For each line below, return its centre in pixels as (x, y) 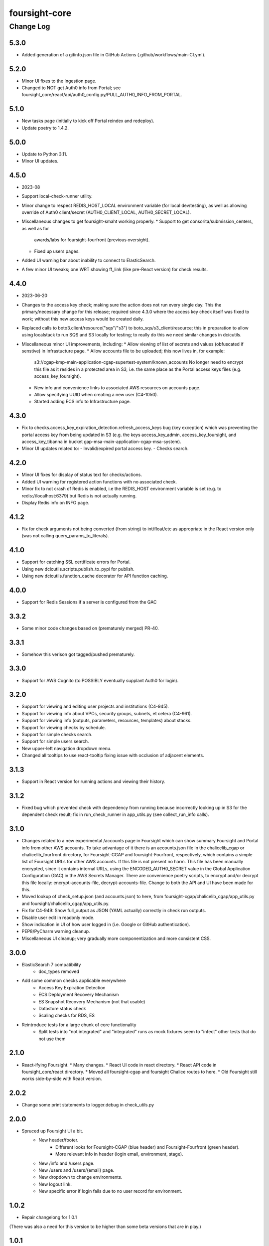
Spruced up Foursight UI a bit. (52, 1131)
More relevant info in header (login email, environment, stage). (120, 1154)
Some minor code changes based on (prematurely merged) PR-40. (90, 628)
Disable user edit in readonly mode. (58, 918)
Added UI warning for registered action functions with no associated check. (99, 481)
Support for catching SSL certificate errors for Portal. (76, 562)
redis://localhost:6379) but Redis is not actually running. (79, 495)
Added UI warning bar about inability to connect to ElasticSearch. (89, 260)
